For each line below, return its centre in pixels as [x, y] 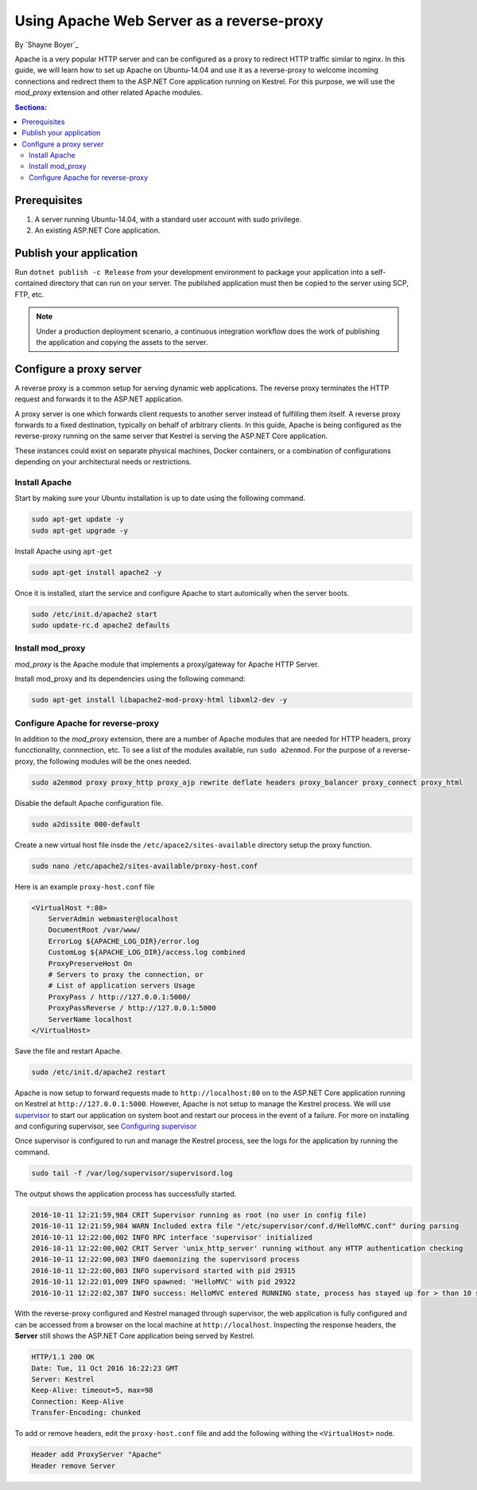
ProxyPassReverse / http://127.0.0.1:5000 [132, 1008]
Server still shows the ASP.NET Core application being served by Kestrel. [135, 1336]
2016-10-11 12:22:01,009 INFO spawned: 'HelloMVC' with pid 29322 [163, 1282]
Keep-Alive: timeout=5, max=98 [93, 1390]
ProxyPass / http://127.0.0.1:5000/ [119, 997]
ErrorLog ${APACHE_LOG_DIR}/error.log [124, 941]
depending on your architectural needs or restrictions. [103, 462]
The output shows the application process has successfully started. [126, 1194]
